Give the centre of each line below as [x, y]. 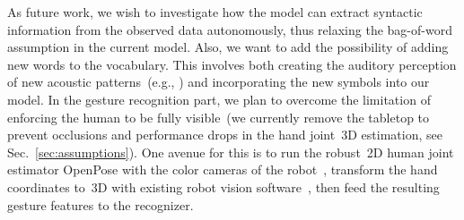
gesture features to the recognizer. [101, 204]
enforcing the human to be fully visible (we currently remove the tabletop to [219, 117]
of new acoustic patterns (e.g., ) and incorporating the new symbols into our [219, 82]
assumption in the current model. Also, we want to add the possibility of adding [228, 47]
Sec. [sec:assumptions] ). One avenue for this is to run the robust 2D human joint [231, 152]
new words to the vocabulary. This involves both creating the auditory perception [232, 64]
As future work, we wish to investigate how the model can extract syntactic [215, 12]
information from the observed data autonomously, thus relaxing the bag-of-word [230, 29]
